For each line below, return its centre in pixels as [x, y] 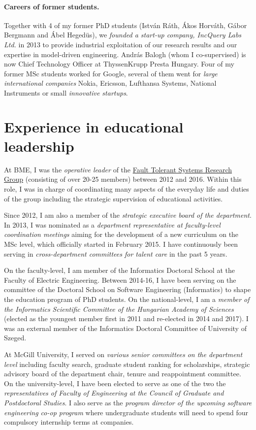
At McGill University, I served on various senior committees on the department [123, 354]
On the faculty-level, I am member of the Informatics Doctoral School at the [119, 270]
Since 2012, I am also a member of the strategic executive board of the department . [128, 215]
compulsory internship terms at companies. [69, 422]
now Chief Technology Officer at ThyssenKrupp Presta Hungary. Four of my [119, 64]
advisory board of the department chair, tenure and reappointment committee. [123, 374]
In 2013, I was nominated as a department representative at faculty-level [112, 224]
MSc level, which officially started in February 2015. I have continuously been [121, 244]
